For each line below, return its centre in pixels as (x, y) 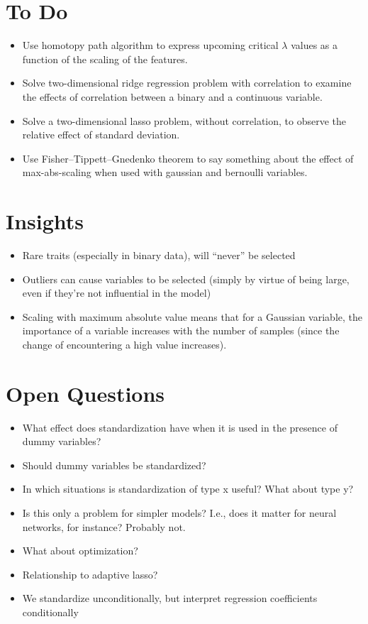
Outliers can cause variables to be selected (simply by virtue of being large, (186, 279)
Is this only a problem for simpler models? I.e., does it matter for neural (179, 513)
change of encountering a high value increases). (124, 344)
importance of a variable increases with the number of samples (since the (181, 330)
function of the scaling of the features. (105, 59)
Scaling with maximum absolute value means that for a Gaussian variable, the (193, 316)
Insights (45, 221)
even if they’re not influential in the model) (117, 293)
